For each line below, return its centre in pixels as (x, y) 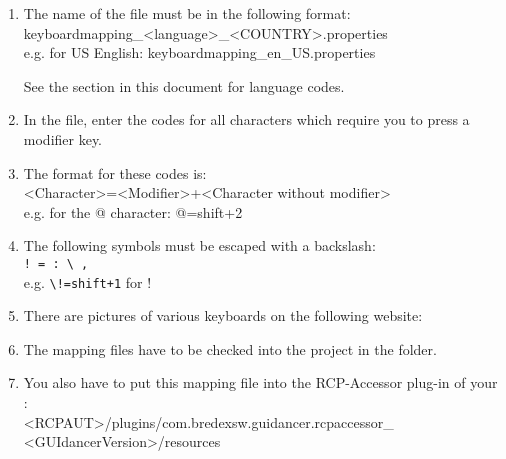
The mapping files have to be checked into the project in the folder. (230, 348)
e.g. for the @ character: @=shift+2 (133, 211)
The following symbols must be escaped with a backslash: (199, 245)
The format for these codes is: (115, 172)
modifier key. (63, 138)
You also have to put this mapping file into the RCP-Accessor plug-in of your (260, 382)
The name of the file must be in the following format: (187, 13)
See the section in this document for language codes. (184, 85)
